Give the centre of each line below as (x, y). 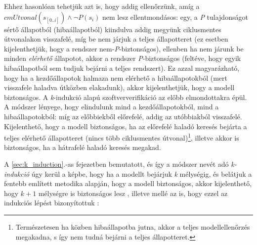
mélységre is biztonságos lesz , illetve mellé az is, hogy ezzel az (133, 193)
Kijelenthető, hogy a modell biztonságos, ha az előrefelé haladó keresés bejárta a (126, 126)
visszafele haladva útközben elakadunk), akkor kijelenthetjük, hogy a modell (119, 87)
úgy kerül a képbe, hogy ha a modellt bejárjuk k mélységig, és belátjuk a (142, 173)
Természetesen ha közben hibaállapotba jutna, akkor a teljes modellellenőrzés (133, 226)
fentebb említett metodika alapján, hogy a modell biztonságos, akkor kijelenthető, (128, 183)
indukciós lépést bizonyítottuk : (52, 203)
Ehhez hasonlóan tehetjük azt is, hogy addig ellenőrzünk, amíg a (102, 6)
